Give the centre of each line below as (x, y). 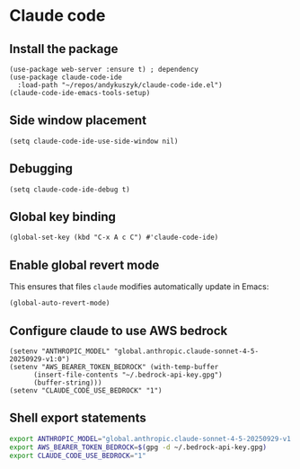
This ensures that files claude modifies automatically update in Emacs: (139, 287)
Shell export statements (78, 418)
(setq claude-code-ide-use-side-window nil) (94, 141)
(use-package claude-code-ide (66, 77)
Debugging (41, 168)
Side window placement (78, 121)
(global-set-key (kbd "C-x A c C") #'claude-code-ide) (114, 238)
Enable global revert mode (84, 265)
